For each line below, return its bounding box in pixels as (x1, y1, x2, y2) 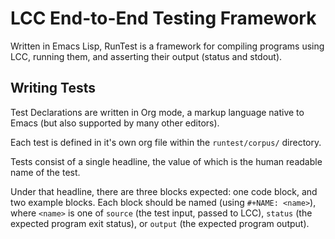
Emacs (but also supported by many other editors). (10, 117, 220, 129)
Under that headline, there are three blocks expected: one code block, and (10, 185, 318, 197)
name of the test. (10, 166, 81, 178)
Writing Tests (10, 80, 97, 97)
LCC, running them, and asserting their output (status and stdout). (10, 50, 283, 62)
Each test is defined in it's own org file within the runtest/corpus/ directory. (10, 136, 322, 148)
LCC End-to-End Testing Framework (10, 7, 317, 30)
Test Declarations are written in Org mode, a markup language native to (10, 106, 305, 118)
